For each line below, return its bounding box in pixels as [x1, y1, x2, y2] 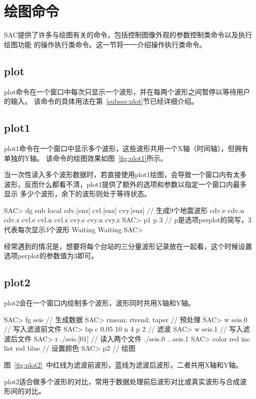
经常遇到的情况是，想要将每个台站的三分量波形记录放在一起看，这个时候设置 [4, 241, 252, 251]
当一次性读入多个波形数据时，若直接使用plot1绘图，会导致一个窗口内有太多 [4, 169, 247, 180]
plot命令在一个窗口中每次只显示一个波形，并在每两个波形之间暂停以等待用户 [4, 86, 251, 96]
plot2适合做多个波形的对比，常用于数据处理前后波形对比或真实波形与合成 [4, 376, 240, 386]
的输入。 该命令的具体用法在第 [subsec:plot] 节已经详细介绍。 [4, 96, 198, 106]
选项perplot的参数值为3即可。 [4, 250, 98, 261]
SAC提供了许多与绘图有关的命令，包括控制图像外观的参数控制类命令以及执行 [4, 30, 252, 40]
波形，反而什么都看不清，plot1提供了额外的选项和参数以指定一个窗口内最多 [4, 179, 247, 189]
